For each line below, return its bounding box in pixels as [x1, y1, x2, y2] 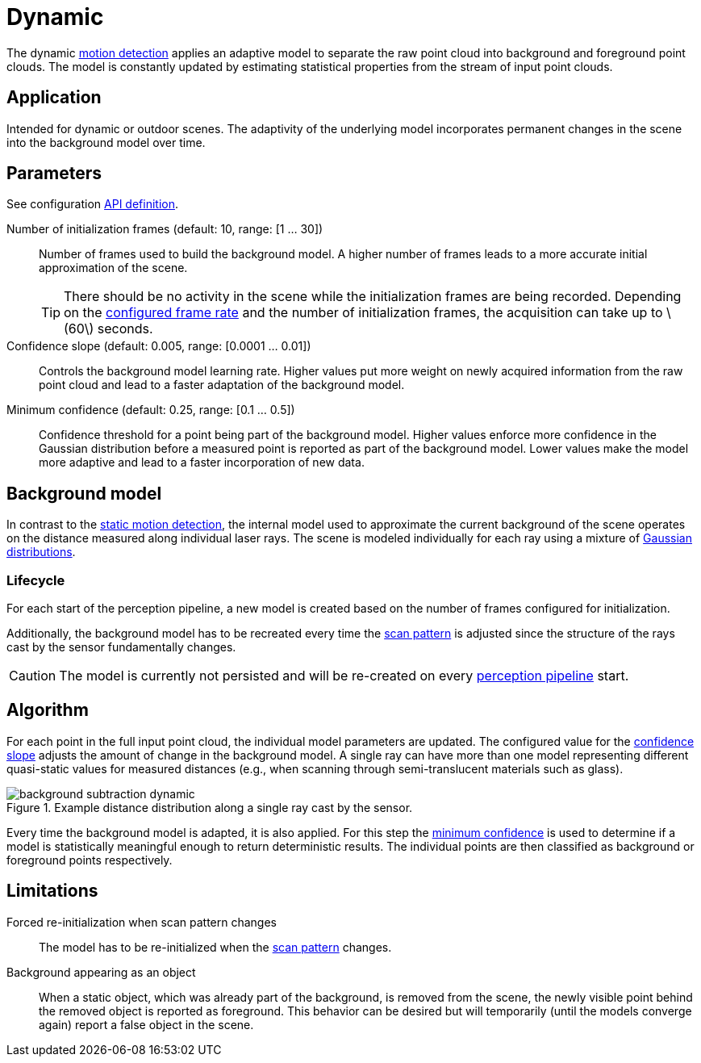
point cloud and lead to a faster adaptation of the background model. [39, 378, 405, 392]
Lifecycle [6, 571, 65, 588]
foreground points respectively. [6, 852, 173, 867]
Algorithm [6, 700, 89, 721]
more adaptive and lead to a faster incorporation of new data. [39, 455, 365, 470]
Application [6, 87, 102, 108]
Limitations [6, 881, 98, 902]
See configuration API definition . [6, 197, 179, 211]
